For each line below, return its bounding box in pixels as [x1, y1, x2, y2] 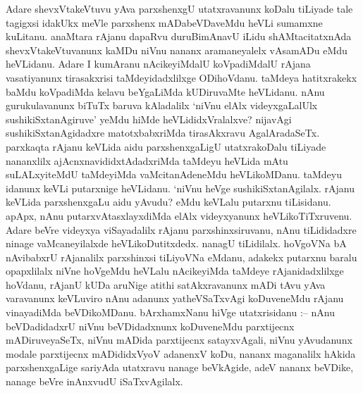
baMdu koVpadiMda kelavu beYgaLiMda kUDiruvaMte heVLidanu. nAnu [6, 84, 325, 99]
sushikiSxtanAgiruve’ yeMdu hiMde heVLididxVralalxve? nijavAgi [6, 111, 292, 126]
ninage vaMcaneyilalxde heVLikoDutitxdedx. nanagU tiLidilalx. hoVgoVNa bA [6, 236, 347, 251]
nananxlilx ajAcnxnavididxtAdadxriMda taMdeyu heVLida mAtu [6, 153, 288, 168]
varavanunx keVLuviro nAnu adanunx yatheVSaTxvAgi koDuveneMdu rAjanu [6, 291, 344, 306]
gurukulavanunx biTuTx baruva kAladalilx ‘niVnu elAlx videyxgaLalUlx [6, 98, 318, 113]
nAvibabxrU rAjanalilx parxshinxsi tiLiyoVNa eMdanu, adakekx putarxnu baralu [6, 249, 357, 264]
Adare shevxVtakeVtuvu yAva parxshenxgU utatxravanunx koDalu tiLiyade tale [6, 1, 353, 15]
